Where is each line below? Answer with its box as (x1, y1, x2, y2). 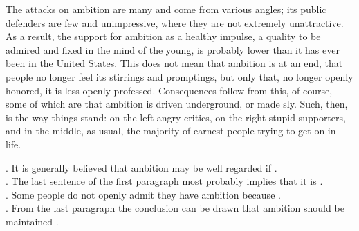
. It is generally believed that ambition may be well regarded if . (6, 160, 277, 174)
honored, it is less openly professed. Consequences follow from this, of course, (6, 83, 333, 97)
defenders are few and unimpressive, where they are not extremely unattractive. (6, 15, 344, 30)
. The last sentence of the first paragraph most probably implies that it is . (6, 174, 323, 188)
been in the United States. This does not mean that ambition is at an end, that (6, 56, 343, 70)
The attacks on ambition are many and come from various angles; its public (6, 2, 326, 16)
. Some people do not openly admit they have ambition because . (6, 187, 281, 201)
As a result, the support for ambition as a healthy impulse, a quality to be (6, 29, 321, 43)
